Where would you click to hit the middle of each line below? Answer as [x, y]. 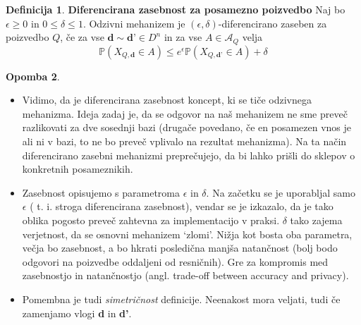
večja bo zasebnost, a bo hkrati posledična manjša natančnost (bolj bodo [180, 248]
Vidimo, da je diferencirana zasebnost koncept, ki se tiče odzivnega [167, 100]
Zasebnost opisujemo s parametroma [101, 192]
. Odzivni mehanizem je [134, 23]
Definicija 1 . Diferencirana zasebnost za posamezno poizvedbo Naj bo [176, 9]
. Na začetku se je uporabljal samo [281, 192]
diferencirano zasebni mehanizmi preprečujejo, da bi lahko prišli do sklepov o [189, 155]
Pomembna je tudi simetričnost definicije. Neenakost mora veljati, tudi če [181, 299]
